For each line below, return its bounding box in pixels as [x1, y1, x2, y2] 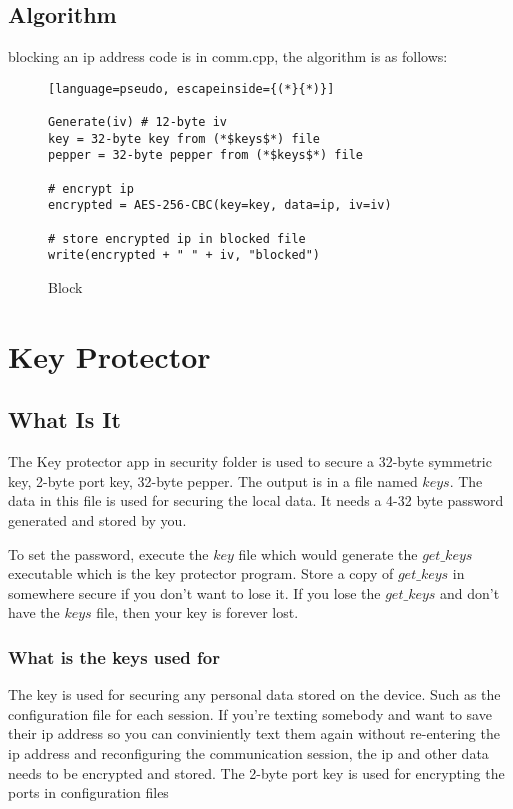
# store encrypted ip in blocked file [48, 231, 306, 246]
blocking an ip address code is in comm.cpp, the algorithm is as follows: [8, 46, 448, 67]
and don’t [440, 582, 500, 603]
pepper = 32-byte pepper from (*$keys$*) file [48, 148, 363, 163]
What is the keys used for [8, 644, 220, 669]
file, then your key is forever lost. [96, 602, 299, 623]
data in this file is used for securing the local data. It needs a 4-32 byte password [8, 490, 504, 511]
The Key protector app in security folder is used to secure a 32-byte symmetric [8, 451, 492, 472]
